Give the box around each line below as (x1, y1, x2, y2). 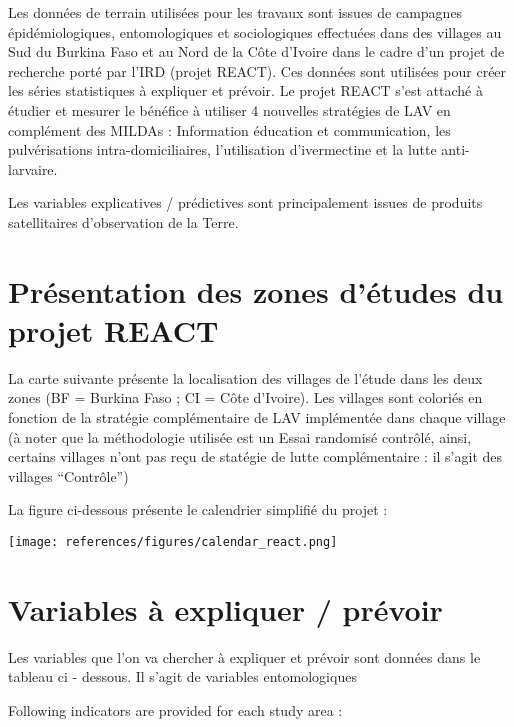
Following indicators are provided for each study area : (8, 699, 343, 720)
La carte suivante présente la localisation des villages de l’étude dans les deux (8, 367, 483, 388)
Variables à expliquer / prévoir (8, 588, 443, 629)
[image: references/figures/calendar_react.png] (8, 535, 338, 549)
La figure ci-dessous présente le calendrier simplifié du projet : (8, 499, 388, 520)
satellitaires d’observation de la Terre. (8, 211, 239, 232)
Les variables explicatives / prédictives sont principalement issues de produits (8, 192, 483, 213)
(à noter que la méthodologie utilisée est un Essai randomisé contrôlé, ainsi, (8, 426, 472, 447)
